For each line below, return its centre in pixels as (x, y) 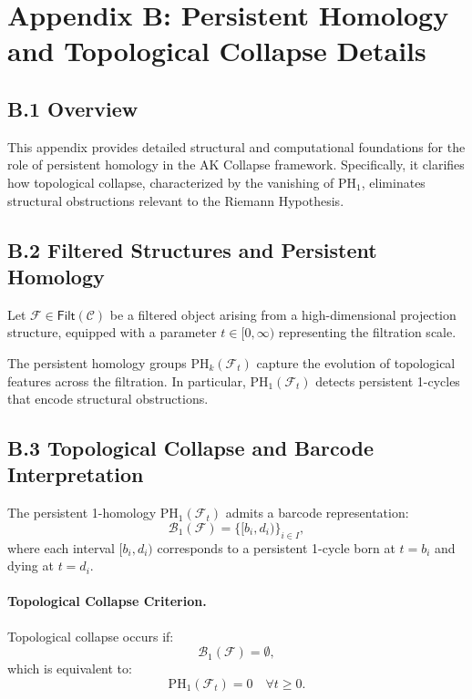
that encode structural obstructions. (108, 399)
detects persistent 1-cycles (388, 380)
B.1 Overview (73, 108)
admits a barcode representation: (317, 513)
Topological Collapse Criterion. (107, 601)
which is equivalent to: (70, 668)
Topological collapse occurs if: (91, 636)
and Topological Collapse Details (217, 51)
